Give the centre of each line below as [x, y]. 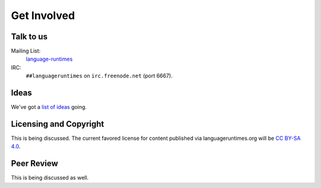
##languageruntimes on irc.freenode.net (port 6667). [99, 76]
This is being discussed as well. [50, 178]
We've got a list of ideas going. [49, 107]
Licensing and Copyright [58, 124]
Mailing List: [26, 51]
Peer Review [34, 164]
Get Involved [43, 15]
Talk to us [29, 37]
